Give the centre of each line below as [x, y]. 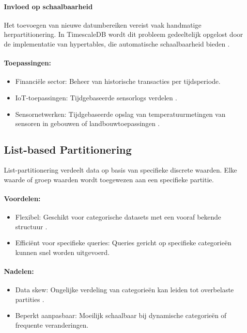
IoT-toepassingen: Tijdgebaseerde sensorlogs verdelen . [96, 97]
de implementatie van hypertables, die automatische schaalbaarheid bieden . [117, 43]
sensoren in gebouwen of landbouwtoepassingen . [87, 123]
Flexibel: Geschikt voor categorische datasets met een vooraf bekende [118, 216]
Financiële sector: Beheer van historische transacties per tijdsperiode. [118, 81]
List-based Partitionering [68, 150]
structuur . [31, 226]
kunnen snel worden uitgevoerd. [62, 252]
